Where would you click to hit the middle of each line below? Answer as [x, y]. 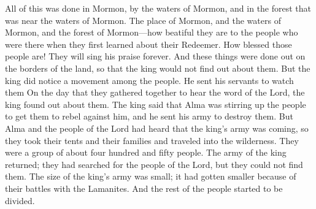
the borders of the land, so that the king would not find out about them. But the [158, 68]
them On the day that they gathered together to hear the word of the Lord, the [155, 92]
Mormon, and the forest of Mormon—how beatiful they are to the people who [152, 32]
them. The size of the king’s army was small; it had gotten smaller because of [151, 176]
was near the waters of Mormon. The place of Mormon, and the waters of [143, 20]
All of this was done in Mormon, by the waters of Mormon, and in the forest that [158, 8]
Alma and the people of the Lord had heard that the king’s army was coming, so [157, 128]
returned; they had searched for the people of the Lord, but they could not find [154, 164]
